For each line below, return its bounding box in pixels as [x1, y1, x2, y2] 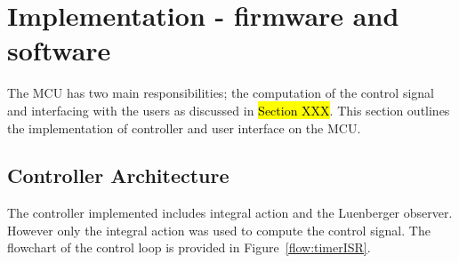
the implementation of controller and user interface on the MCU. [7, 118, 361, 137]
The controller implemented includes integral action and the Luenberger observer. [7, 203, 453, 222]
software [7, 32, 111, 68]
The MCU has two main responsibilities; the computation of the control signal [7, 84, 434, 102]
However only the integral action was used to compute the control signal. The [7, 220, 431, 239]
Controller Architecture [7, 162, 229, 189]
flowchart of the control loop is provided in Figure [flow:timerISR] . [7, 238, 371, 257]
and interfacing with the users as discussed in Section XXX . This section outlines [7, 100, 450, 119]
